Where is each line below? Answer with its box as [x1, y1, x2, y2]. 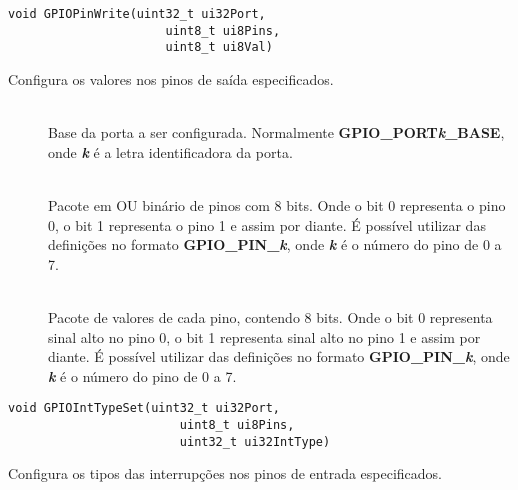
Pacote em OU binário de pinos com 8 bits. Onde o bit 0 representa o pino [48, 194, 506, 215]
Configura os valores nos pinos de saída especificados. [8, 68, 334, 89]
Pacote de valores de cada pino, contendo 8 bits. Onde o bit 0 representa [48, 306, 493, 327]
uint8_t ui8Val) [165, 40, 273, 55]
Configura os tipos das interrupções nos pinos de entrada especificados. [8, 463, 442, 484]
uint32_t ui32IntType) [179, 434, 331, 449]
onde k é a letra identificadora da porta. [48, 141, 293, 162]
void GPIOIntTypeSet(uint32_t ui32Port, [8, 401, 281, 416]
